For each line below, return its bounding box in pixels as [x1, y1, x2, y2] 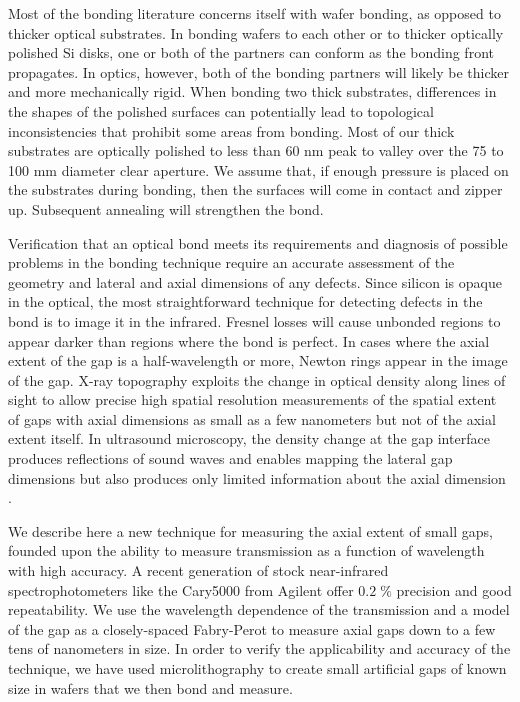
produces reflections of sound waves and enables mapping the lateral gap [8, 448, 453, 469]
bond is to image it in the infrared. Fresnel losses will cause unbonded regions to [8, 310, 501, 331]
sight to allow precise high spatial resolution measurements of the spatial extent [8, 389, 497, 410]
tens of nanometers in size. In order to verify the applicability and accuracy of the [8, 638, 511, 659]
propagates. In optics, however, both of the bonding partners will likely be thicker [8, 61, 509, 82]
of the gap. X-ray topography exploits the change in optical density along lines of [8, 369, 506, 390]
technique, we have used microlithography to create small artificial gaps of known [8, 658, 507, 678]
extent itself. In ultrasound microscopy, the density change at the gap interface [8, 428, 490, 449]
